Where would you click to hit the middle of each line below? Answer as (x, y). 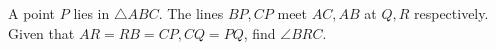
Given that (41, 32)
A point (32, 13)
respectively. (451, 13)
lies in (91, 13)
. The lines (191, 13)
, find (259, 32)
